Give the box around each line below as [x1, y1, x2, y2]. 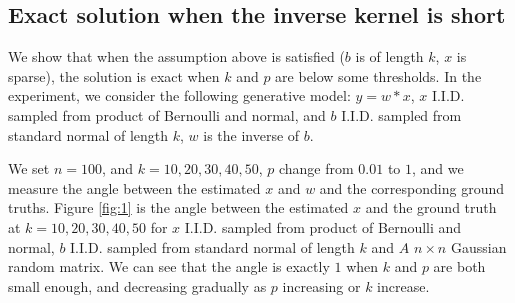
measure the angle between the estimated [8, 177, 261, 198]
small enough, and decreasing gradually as [8, 275, 267, 296]
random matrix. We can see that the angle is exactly [8, 256, 330, 277]
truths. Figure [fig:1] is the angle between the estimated [8, 197, 349, 218]
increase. [377, 275, 430, 296]
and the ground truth [365, 197, 497, 218]
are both [433, 256, 486, 277]
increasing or [282, 275, 361, 296]
